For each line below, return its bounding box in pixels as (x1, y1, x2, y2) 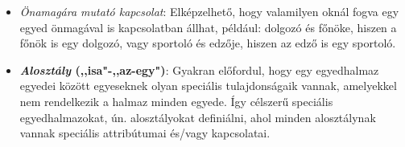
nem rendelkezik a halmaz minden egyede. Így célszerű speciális (19, 92, 333, 109)
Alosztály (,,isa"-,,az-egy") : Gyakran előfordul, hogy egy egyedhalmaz (19, 61, 379, 78)
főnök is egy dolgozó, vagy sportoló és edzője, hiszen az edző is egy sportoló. (19, 35, 396, 51)
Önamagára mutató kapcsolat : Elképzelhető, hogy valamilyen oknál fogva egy (19, 3, 399, 19)
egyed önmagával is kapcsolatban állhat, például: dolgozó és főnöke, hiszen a (19, 18, 397, 35)
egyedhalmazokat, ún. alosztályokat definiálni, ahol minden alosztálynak (19, 108, 376, 125)
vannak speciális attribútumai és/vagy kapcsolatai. (19, 125, 271, 141)
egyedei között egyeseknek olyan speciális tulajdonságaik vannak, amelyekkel (19, 77, 397, 94)
